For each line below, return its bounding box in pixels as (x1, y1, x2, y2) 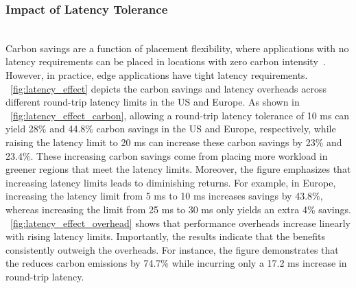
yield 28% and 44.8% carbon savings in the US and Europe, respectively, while (5, 121, 336, 136)
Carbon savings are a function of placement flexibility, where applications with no (5, 40, 349, 55)
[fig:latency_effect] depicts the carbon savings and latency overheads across (10, 81, 327, 95)
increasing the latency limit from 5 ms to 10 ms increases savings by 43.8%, (5, 189, 323, 203)
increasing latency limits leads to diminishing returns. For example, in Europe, (5, 175, 336, 189)
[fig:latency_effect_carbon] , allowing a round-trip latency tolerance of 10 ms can (10, 108, 350, 122)
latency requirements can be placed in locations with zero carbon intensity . (5, 54, 326, 69)
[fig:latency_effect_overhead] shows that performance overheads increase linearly (10, 215, 351, 230)
